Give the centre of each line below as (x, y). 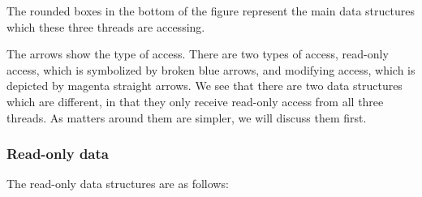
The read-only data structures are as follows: (118, 184)
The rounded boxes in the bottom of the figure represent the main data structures (211, 11)
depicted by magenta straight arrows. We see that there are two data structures (205, 86)
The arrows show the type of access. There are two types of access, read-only (198, 54)
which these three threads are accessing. (106, 26)
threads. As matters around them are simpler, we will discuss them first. (187, 117)
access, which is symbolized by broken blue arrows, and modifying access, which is (211, 69)
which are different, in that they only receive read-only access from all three (195, 101)
